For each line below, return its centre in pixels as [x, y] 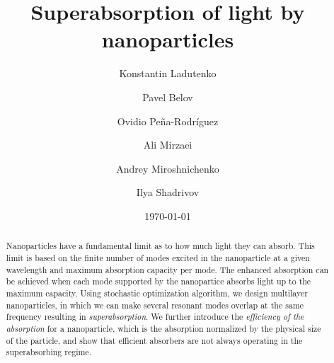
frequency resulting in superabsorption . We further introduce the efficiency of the [155, 317]
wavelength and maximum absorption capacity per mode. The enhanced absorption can [167, 269]
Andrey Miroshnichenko [168, 168]
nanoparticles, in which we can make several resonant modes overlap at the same [155, 305]
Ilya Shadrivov [168, 192]
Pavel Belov [168, 97]
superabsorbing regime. [48, 352]
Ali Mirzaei [168, 145]
